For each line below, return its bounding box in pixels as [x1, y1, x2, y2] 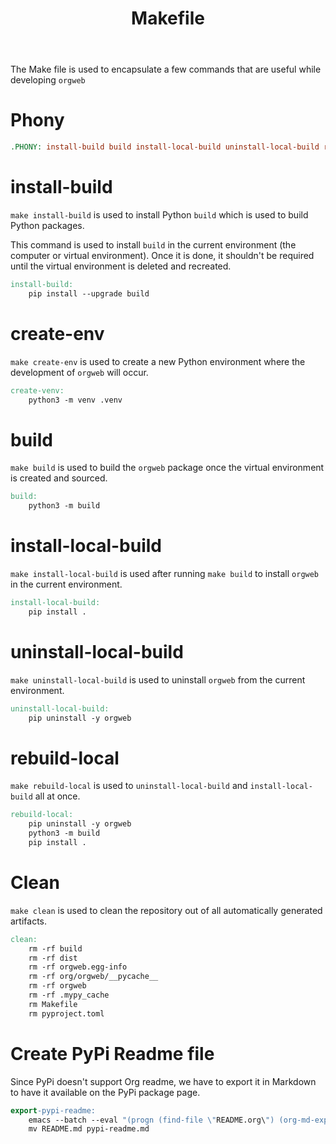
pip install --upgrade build [28, 288, 150, 299]
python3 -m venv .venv [28, 395, 123, 405]
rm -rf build [28, 943, 83, 954]
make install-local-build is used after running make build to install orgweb [10, 568, 320, 579]
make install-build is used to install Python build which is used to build [10, 208, 309, 221]
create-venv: [10, 385, 65, 396]
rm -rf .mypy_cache [28, 990, 110, 1001]
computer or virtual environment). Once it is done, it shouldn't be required [10, 249, 315, 261]
